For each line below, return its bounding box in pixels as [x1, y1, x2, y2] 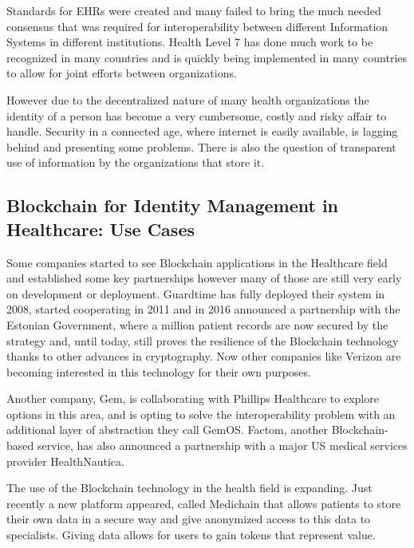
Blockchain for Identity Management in [6, 193, 339, 218]
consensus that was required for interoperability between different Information [6, 18, 388, 34]
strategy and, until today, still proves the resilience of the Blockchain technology [6, 332, 399, 349]
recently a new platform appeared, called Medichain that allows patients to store [6, 495, 401, 511]
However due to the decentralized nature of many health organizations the [6, 91, 369, 108]
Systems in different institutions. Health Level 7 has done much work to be [6, 34, 373, 50]
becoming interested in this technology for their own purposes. [6, 363, 311, 380]
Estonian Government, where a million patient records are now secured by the [6, 316, 388, 333]
